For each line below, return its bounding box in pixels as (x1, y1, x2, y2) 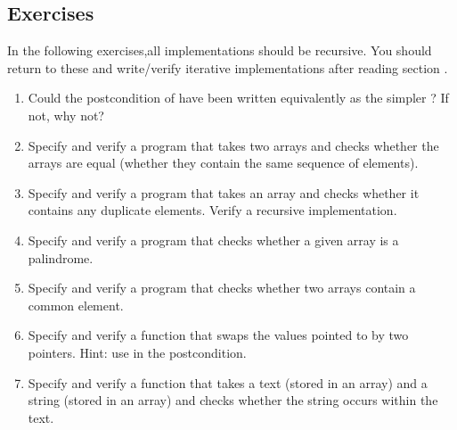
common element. (28, 295, 124, 314)
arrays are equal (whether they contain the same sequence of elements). (28, 153, 419, 172)
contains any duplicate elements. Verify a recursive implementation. (28, 201, 397, 219)
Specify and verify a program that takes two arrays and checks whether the (28, 136, 439, 154)
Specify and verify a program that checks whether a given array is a (28, 230, 399, 249)
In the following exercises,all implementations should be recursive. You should (7, 41, 432, 60)
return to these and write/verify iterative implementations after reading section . (7, 58, 448, 77)
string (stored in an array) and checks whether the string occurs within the (28, 391, 438, 409)
